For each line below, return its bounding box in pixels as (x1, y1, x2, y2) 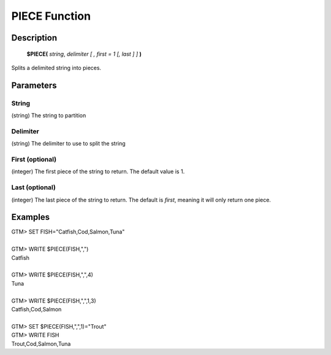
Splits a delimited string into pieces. (11, 64, 101, 71)
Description (11, 33, 58, 43)
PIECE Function (11, 9, 91, 23)
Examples (11, 212, 50, 222)
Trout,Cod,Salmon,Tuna (11, 340, 71, 347)
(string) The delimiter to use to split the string (11, 140, 126, 147)
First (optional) (11, 155, 57, 164)
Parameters (11, 80, 57, 90)
